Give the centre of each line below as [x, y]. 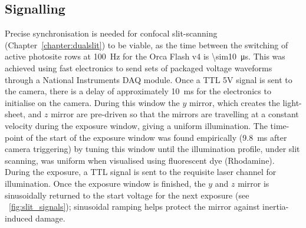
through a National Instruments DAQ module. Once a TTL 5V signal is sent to [149, 79]
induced [19, 218]
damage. [50, 218]
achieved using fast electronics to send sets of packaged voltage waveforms [139, 67]
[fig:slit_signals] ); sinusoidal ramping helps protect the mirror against [134, 206]
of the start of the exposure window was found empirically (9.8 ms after [157, 137]
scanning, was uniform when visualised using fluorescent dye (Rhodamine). [140, 160]
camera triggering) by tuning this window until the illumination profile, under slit [152, 149]
